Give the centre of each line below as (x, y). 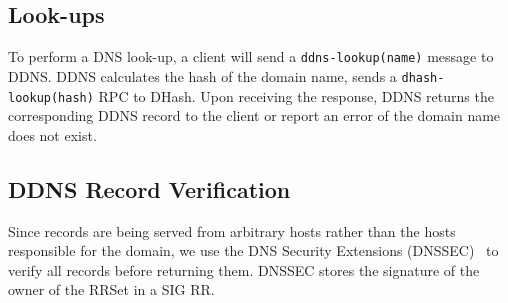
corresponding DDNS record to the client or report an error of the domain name (254, 115)
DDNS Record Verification (149, 188)
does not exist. (52, 134)
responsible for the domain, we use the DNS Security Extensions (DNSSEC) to (253, 250)
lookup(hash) (51, 97)
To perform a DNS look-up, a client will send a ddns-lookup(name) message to (251, 56)
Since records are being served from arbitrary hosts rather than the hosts (232, 230)
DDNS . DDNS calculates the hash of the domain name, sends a (202, 75)
